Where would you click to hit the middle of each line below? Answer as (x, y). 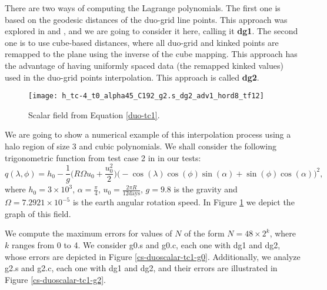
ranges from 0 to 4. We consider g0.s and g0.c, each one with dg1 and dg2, (146, 245)
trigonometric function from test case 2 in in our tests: (103, 157)
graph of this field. (38, 213)
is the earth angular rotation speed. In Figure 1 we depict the (183, 202)
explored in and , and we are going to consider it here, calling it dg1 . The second (151, 31)
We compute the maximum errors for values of (89, 233)
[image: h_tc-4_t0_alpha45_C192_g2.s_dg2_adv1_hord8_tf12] (146, 96)
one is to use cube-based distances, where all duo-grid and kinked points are (142, 42)
